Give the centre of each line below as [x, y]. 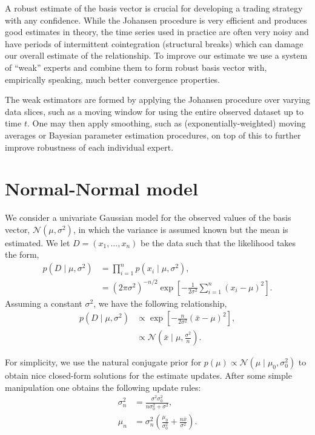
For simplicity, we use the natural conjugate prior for [103, 362]
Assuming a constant [44, 303]
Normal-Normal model [101, 188]
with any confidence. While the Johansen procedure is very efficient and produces [156, 20]
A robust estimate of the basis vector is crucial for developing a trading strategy [154, 8]
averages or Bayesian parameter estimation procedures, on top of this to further [153, 135]
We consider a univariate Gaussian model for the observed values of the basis [148, 217]
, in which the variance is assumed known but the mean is [181, 229]
